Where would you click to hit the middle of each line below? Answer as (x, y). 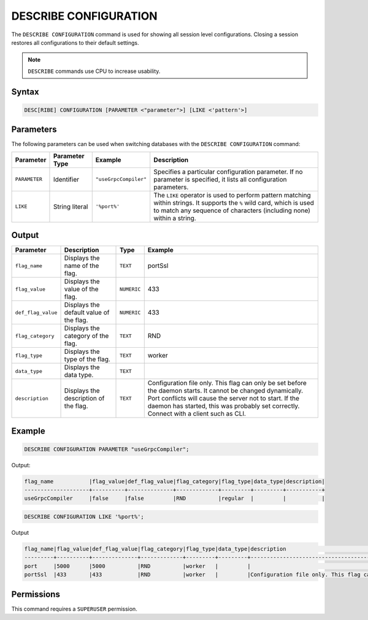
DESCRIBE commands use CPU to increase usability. (94, 71)
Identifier (66, 179)
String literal (71, 207)
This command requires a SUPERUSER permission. (74, 609)
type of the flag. (87, 359)
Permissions (36, 594)
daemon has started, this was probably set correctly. (224, 406)
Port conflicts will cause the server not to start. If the (224, 399)
